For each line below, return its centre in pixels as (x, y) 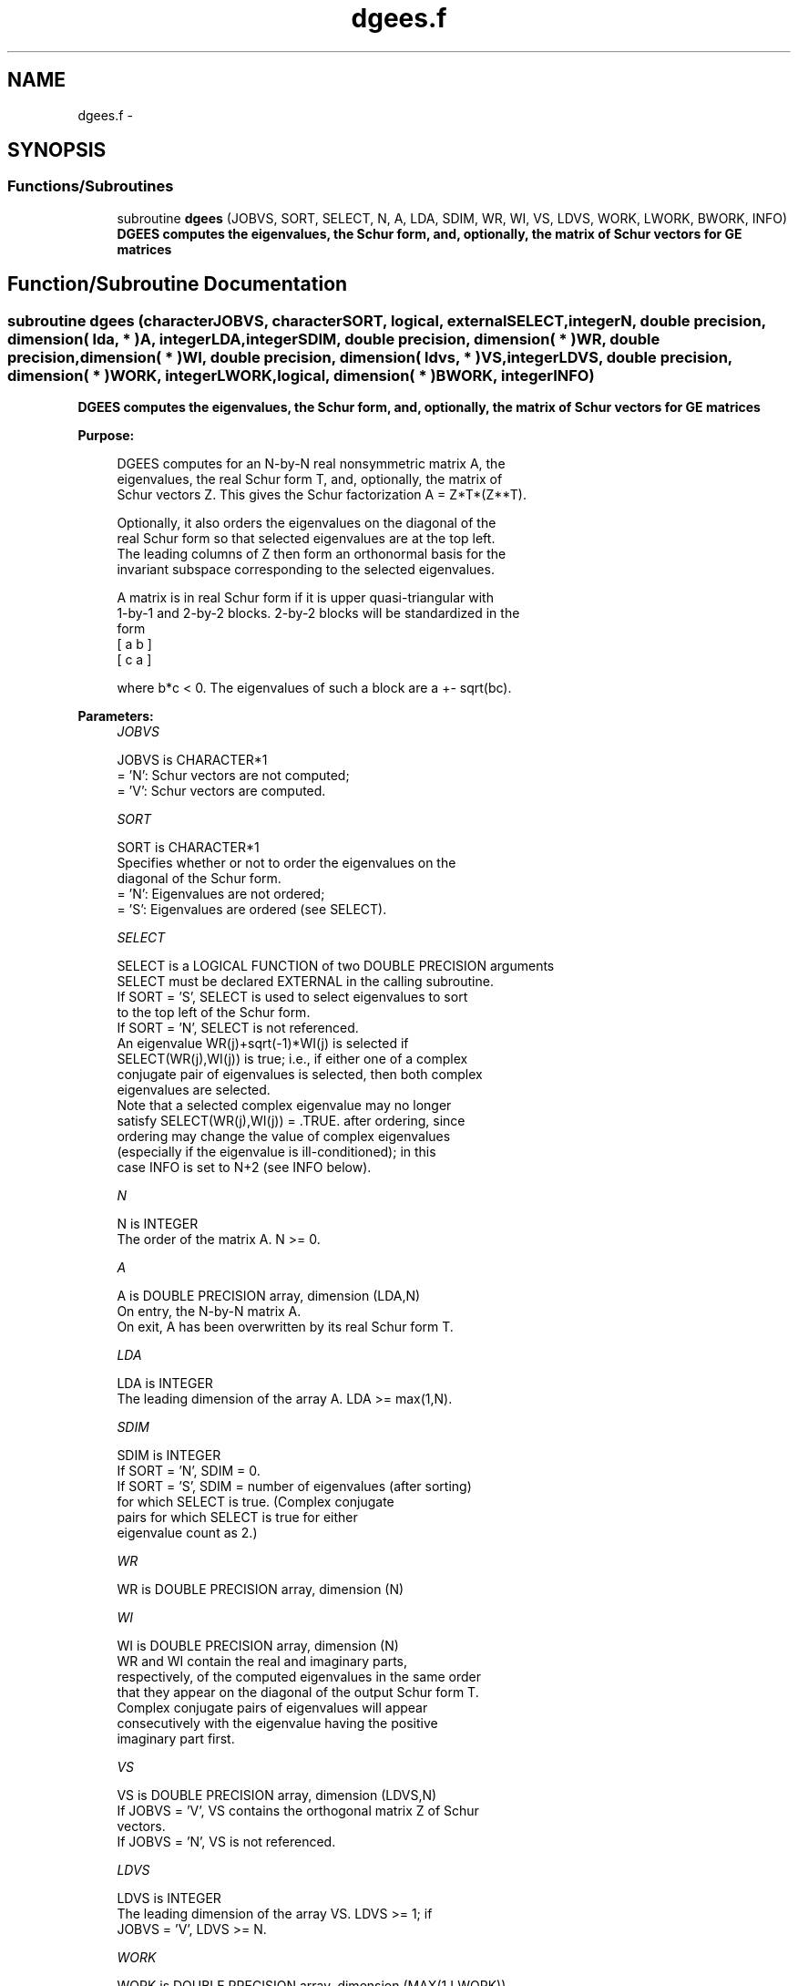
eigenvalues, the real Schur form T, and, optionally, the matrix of (310, 479)
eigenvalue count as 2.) (187, 1533)
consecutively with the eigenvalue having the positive (277, 1724)
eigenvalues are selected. (194, 1090)
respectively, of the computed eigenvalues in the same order (299, 1677)
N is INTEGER (158, 1224)
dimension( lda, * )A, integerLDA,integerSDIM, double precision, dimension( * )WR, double (334, 339)
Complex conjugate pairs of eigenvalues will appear (272, 1708)
